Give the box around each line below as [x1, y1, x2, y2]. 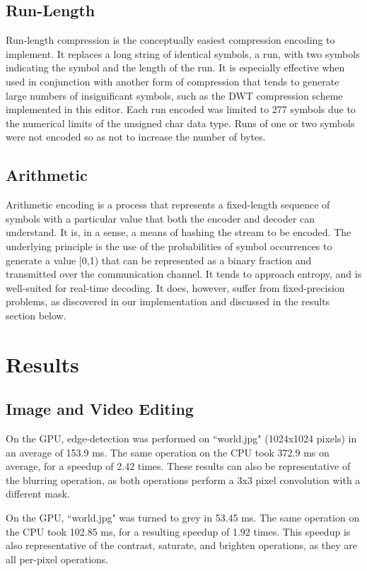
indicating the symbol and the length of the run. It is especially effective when [6, 60, 345, 75]
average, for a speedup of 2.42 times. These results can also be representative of [6, 459, 351, 473]
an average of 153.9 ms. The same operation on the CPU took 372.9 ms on [6, 445, 330, 459]
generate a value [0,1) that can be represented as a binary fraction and [6, 252, 312, 267]
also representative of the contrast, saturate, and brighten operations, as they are [6, 538, 357, 553]
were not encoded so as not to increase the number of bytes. [6, 129, 266, 144]
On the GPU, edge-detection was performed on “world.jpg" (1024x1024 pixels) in [6, 431, 357, 446]
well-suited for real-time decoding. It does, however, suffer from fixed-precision [6, 280, 345, 295]
